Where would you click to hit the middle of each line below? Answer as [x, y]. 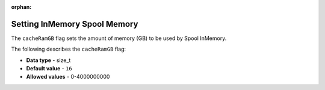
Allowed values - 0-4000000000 [68, 77]
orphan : [21, 7]
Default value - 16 [49, 69]
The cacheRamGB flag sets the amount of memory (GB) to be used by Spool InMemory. [119, 38]
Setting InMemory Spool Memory [75, 24]
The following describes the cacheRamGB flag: [69, 49]
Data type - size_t [48, 60]
